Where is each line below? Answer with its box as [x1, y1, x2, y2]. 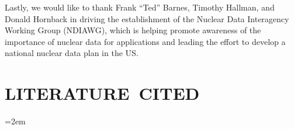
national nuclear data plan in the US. [5, 47, 139, 59]
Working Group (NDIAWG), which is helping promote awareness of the [5, 24, 261, 36]
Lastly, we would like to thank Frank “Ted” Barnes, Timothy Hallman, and [5, 1, 275, 13]
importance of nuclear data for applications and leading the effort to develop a [5, 35, 286, 47]
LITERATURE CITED [5, 81, 200, 105]
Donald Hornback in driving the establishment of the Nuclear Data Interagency [5, 12, 289, 25]
